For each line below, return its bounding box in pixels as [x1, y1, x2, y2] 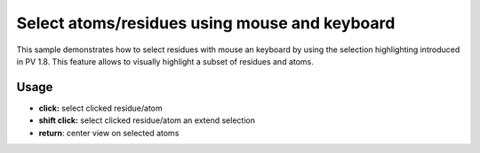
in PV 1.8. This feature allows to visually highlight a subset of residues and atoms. [16, 56, 315, 66]
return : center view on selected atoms [38, 127, 180, 138]
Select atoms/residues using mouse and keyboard [16, 13, 396, 33]
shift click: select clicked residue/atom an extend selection [38, 115, 255, 126]
